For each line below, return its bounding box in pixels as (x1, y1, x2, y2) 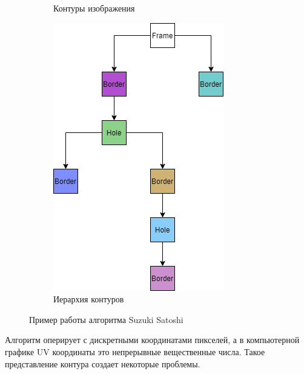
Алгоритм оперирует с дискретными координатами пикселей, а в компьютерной (5, 333, 300, 346)
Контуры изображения (53, 2, 135, 14)
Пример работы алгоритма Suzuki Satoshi (29, 313, 183, 325)
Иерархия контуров (53, 293, 124, 305)
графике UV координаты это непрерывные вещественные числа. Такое (5, 345, 265, 358)
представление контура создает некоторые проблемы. (5, 357, 200, 370)
